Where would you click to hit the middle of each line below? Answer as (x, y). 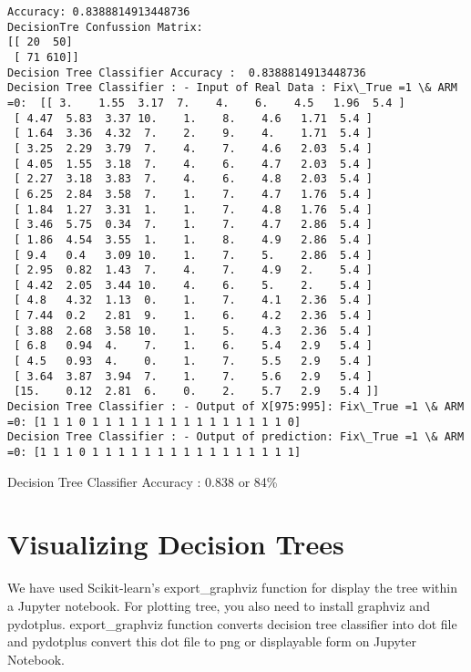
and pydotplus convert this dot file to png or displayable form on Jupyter (212, 641)
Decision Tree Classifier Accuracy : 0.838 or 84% (143, 481)
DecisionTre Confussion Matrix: (105, 27)
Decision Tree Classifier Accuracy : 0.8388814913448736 (187, 72)
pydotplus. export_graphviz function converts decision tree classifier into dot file (232, 623)
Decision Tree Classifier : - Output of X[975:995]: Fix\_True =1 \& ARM (236, 407)
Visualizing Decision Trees (176, 544)
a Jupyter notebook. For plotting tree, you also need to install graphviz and (219, 605)
